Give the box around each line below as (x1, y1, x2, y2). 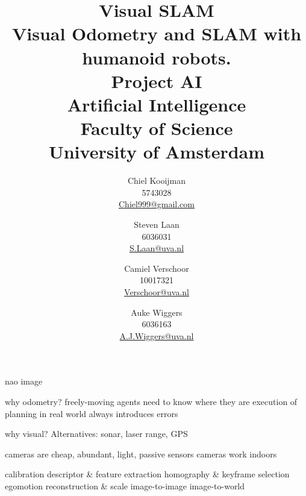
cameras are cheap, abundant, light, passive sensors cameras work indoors (5, 447, 277, 460)
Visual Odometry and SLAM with (11, 21, 302, 46)
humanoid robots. (82, 45, 231, 69)
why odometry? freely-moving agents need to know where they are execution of (5, 395, 298, 407)
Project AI (111, 68, 202, 93)
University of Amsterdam (48, 139, 265, 164)
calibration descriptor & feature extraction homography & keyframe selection (5, 468, 290, 480)
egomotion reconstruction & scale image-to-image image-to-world (5, 479, 245, 492)
